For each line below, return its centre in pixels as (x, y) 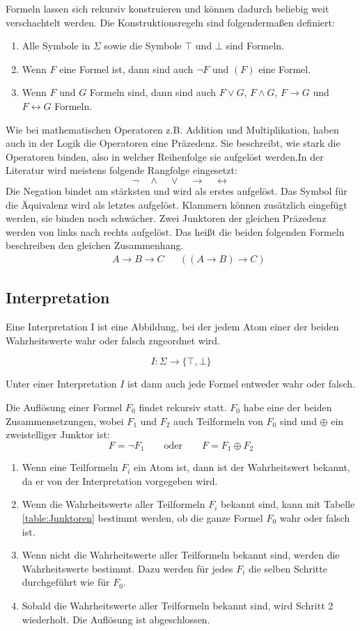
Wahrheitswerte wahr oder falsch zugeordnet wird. (113, 340)
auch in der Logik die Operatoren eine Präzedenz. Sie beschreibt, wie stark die (173, 143)
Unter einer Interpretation (61, 384)
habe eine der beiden (288, 407)
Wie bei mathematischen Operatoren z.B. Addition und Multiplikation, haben (172, 129)
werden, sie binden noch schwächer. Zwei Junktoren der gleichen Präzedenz (166, 218)
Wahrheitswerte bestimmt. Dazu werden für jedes (127, 568)
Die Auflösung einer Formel (64, 407)
